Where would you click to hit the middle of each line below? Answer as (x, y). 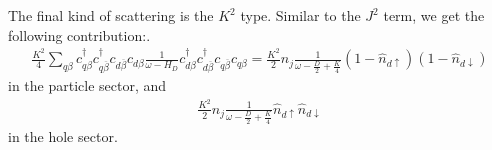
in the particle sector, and (87, 85)
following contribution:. (79, 34)
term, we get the (434, 15)
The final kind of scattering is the (111, 15)
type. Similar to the (300, 15)
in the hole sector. (63, 135)
